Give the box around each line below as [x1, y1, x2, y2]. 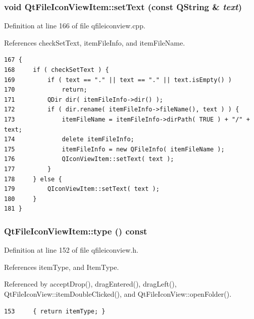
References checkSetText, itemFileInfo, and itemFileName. [4, 37, 185, 48]
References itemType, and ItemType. [4, 261, 119, 272]
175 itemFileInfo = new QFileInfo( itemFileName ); [4, 145, 225, 153]
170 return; [4, 86, 87, 94]
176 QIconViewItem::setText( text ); [4, 155, 174, 163]
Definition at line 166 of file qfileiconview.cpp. [4, 20, 145, 31]
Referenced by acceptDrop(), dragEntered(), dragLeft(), [4, 278, 177, 289]
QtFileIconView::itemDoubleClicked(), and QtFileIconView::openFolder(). [4, 288, 232, 299]
